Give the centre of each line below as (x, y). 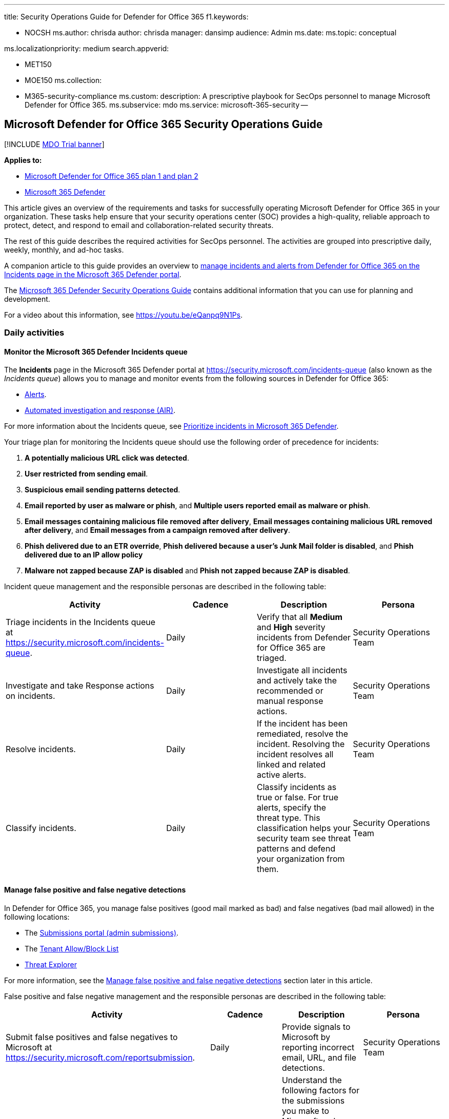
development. (27, 299)
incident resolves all (295, 754)
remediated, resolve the (303, 734)
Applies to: (23, 160)
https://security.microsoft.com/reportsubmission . (100, 1057)
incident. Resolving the (301, 744)
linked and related (291, 765)
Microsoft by (306, 1037)
